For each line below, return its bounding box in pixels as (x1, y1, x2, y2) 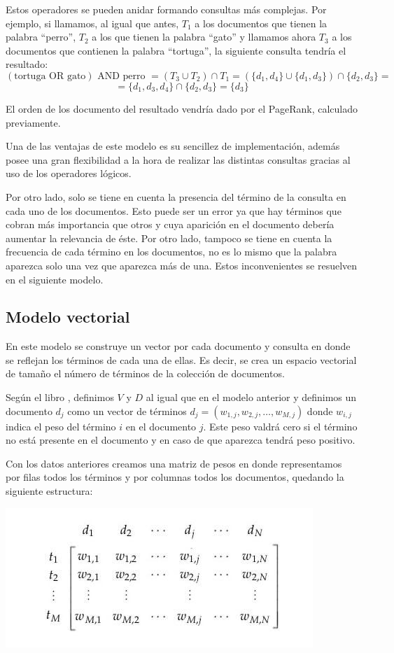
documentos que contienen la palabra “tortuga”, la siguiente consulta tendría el (6, 43, 346, 57)
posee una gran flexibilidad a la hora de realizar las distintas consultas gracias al (6, 152, 351, 167)
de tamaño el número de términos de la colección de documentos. (6, 366, 285, 381)
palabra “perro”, (6, 29, 76, 44)
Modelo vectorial (6, 306, 130, 328)
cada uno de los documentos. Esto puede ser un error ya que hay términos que (6, 203, 342, 218)
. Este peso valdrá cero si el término (203, 419, 358, 433)
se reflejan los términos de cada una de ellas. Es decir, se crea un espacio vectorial (6, 352, 357, 367)
